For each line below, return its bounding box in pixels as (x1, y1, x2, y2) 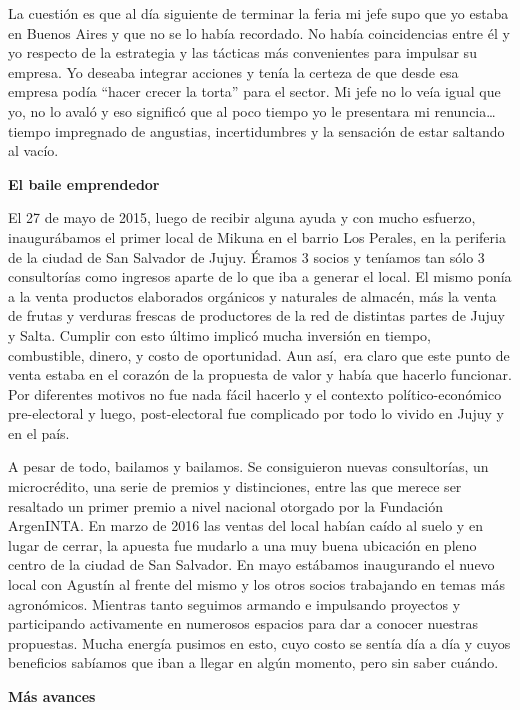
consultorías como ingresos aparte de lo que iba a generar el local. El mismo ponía (8, 266, 512, 287)
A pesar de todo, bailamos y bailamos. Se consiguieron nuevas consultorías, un (8, 456, 489, 477)
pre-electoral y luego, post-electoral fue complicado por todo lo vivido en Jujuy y (8, 403, 504, 424)
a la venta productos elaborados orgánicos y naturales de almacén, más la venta (8, 285, 497, 306)
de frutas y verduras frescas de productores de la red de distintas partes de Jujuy (8, 305, 505, 326)
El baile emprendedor (8, 173, 160, 194)
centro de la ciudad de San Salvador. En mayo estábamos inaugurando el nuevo (8, 554, 495, 575)
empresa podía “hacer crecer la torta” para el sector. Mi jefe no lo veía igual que (8, 81, 501, 102)
